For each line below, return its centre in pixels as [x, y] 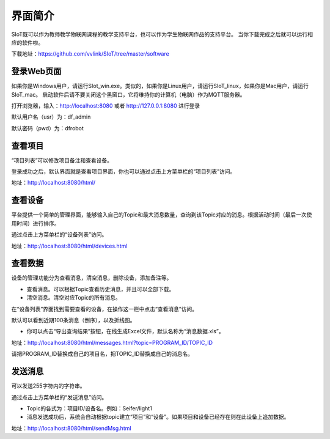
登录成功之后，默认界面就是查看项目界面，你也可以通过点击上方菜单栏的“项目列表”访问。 [123, 172]
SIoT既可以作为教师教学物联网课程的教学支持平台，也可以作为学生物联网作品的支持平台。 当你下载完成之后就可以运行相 [162, 34]
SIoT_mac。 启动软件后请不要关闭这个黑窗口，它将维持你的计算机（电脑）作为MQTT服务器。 [128, 94]
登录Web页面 [36, 71]
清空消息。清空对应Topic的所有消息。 [74, 298]
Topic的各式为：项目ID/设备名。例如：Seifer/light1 [89, 408]
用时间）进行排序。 [35, 223]
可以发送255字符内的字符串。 [48, 386]
